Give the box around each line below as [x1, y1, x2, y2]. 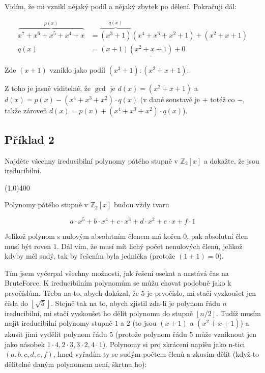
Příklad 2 [5, 131, 54, 147]
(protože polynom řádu [115, 329, 187, 339]
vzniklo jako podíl [49, 65, 105, 75]
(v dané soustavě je [140, 94, 200, 105]
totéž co [210, 94, 235, 105]
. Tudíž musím [216, 307, 261, 318]
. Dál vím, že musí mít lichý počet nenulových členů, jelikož [56, 240, 243, 251]
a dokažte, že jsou [203, 155, 259, 166]
